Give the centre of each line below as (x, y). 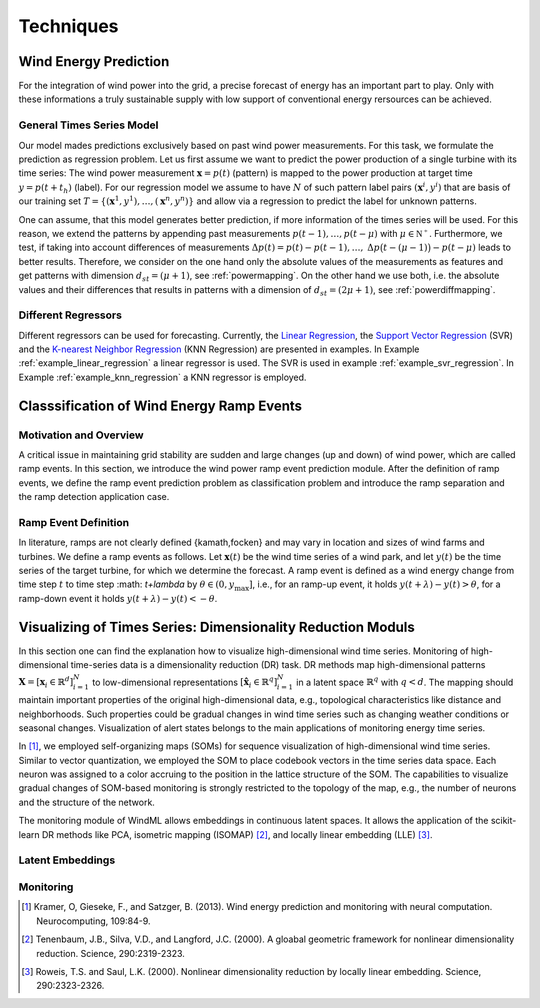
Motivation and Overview (81, 435)
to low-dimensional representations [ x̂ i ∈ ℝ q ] (184, 682)
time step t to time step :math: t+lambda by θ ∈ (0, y (126, 584)
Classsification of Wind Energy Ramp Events (160, 405)
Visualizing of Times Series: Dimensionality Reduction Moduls (216, 626)
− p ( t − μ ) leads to (472, 247)
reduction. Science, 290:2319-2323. (110, 953)
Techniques (68, 26)
